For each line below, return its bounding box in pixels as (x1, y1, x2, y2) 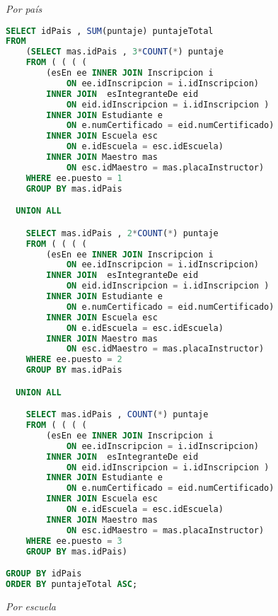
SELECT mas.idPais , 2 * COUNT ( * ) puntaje (25, 228, 219, 238)
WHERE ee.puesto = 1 (25, 173, 122, 183)
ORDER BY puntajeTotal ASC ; (6, 579, 138, 589)
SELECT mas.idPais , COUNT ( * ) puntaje (25, 409, 209, 420)
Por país (6, 1, 42, 16)
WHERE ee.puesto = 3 (25, 535, 122, 546)
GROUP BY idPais (6, 569, 82, 579)
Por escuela (6, 598, 56, 613)
